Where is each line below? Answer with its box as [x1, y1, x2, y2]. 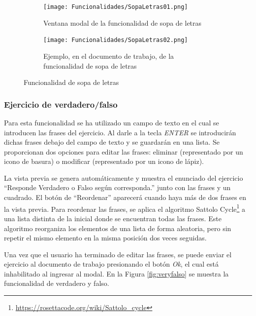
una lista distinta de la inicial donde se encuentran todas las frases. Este [4, 213, 222, 223]
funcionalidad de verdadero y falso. [4, 278, 109, 288]
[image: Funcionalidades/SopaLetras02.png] [43, 37, 188, 44]
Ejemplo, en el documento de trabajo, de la [43, 50, 174, 61]
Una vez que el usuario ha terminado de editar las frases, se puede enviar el [4, 249, 232, 259]
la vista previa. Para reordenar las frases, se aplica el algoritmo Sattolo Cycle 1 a [4, 202, 246, 214]
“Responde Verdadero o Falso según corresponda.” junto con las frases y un [4, 182, 231, 193]
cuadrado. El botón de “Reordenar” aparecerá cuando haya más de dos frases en [4, 192, 247, 202]
